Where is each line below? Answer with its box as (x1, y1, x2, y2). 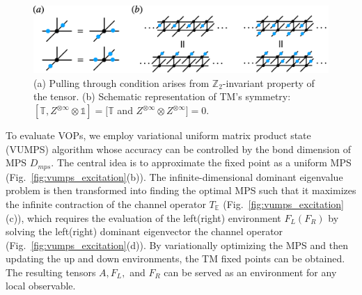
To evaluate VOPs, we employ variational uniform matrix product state (6, 128, 311, 143)
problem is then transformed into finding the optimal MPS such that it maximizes (6, 183, 356, 198)
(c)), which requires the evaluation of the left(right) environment (6, 210, 281, 225)
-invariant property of (222, 75, 315, 90)
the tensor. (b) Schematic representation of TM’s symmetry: (33, 89, 291, 104)
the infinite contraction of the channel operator (6, 196, 206, 211)
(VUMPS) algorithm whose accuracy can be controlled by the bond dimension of (6, 141, 351, 156)
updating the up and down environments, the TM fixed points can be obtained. (6, 251, 345, 266)
